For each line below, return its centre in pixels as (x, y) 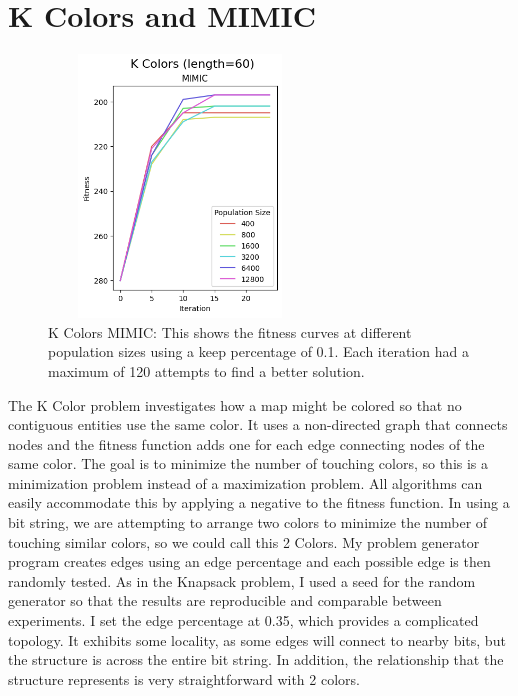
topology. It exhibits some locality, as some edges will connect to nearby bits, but (257, 639)
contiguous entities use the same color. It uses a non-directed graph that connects (258, 424)
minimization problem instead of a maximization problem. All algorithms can (245, 482)
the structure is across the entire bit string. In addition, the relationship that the (256, 659)
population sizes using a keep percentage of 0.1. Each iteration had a (258, 351)
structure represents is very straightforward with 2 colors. (184, 678)
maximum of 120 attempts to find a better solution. (206, 370)
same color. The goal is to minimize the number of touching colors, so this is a (248, 463)
